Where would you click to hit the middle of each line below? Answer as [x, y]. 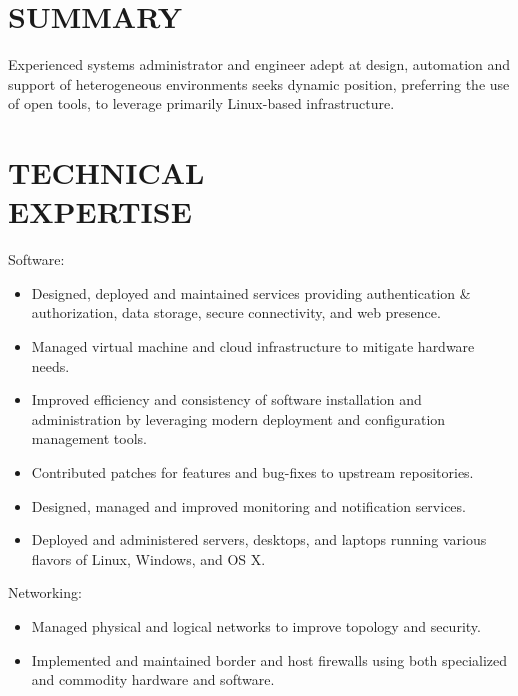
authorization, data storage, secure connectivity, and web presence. [236, 312]
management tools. [89, 438]
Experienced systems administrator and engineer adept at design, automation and [259, 64]
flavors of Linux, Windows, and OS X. [148, 558]
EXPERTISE [100, 211]
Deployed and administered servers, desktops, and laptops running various [259, 539]
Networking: [45, 592]
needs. [50, 365]
